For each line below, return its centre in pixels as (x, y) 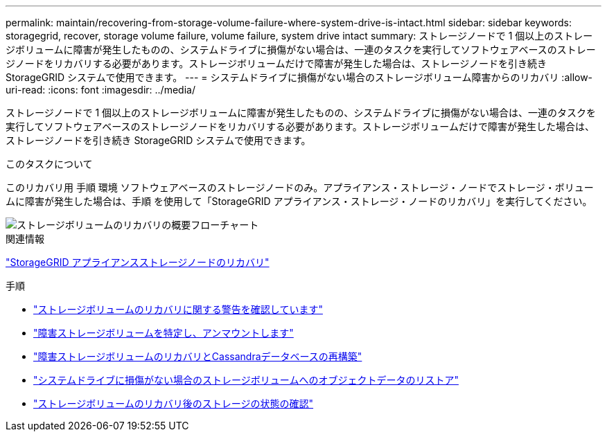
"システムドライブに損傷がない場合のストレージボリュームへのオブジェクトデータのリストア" (246, 380)
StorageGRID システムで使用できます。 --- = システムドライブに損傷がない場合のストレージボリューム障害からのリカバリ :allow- (299, 77)
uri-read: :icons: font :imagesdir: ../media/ (100, 90)
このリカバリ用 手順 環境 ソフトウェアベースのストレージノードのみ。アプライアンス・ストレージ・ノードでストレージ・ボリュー (300, 187)
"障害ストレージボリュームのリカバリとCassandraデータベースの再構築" (198, 356)
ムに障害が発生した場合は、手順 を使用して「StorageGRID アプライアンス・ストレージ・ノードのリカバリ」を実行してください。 (299, 201)
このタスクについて (49, 164)
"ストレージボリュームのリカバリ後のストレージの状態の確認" (174, 403)
